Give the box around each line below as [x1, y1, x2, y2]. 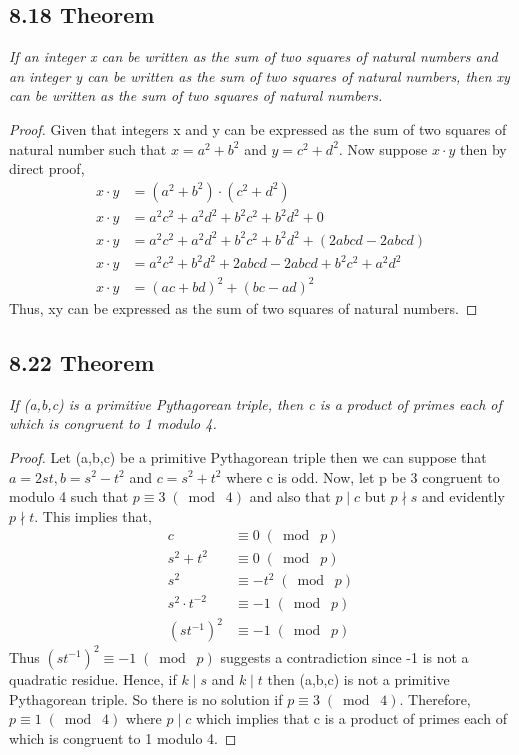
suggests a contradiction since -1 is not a [220, 646, 469, 667]
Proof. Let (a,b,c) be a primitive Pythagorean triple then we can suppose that [9, 446, 487, 467]
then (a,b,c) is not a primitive [267, 668, 450, 689]
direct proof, [9, 158, 85, 179]
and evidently [421, 486, 505, 507]
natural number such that [9, 138, 167, 159]
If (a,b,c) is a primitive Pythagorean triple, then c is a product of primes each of [9, 393, 502, 414]
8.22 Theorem [9, 346, 155, 377]
